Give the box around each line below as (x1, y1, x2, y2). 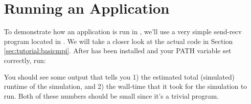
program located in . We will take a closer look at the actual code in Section (4, 36, 233, 46)
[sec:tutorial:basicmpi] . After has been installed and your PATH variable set (4, 45, 231, 56)
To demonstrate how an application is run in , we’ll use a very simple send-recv (4, 26, 242, 37)
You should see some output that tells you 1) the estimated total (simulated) (4, 71, 235, 82)
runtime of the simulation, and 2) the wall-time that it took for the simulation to (4, 81, 247, 91)
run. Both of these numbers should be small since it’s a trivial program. (4, 90, 219, 101)
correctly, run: (4, 55, 46, 65)
